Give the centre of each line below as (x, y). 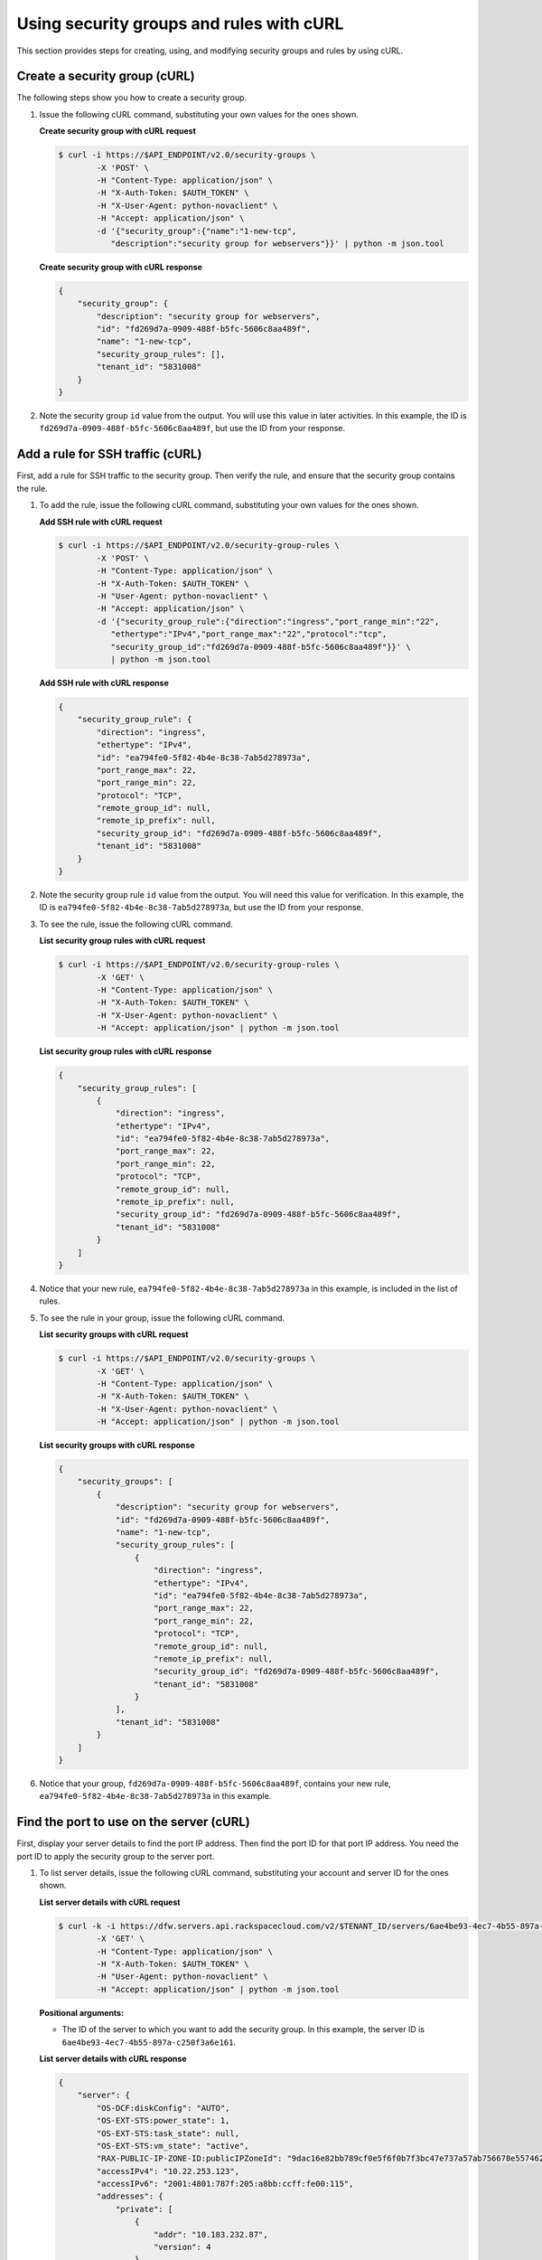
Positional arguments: (82, 2012)
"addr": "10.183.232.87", (211, 2234)
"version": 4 (182, 2247)
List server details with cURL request (110, 1902)
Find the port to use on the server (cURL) (133, 1822)
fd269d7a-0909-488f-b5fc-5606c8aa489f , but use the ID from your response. (192, 428)
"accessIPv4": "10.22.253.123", (168, 2171)
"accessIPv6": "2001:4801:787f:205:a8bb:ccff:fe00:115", (225, 2184)
